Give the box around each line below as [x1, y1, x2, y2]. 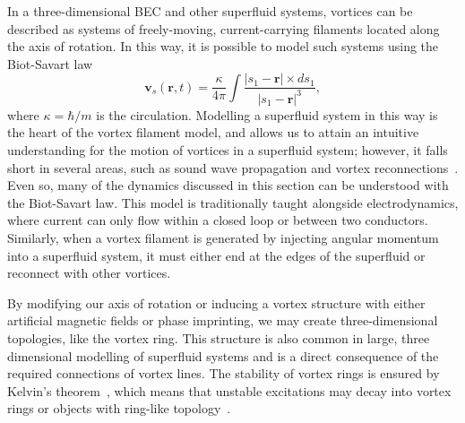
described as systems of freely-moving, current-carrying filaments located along [7, 19, 440, 38]
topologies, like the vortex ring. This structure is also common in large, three [7, 328, 430, 347]
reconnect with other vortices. [7, 263, 171, 282]
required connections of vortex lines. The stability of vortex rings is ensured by [7, 364, 440, 383]
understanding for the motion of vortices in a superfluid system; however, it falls [7, 140, 448, 159]
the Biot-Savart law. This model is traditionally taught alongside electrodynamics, [7, 193, 459, 211]
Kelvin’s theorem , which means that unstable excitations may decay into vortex [7, 381, 452, 400]
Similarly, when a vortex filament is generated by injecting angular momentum [7, 228, 439, 246]
